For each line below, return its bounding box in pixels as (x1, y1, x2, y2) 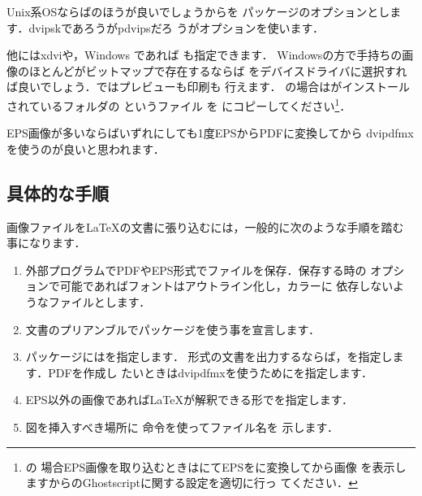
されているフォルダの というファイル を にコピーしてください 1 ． (6, 94, 351, 114)
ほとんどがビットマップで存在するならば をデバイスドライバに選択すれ (28, 62, 407, 79)
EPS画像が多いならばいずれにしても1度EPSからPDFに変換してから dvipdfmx (6, 124, 414, 141)
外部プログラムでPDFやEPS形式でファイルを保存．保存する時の (25, 261, 367, 278)
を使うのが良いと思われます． (6, 140, 165, 157)
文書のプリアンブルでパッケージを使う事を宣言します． (25, 320, 320, 337)
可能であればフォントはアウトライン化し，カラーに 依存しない (59, 277, 394, 294)
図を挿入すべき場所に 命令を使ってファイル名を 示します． (25, 418, 338, 435)
